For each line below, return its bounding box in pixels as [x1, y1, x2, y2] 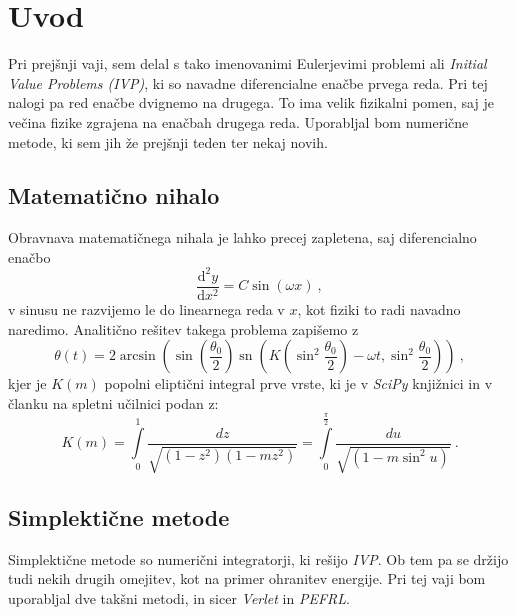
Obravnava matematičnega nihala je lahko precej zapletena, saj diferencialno [8, 227, 477, 248]
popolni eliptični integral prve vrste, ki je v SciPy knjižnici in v [104, 373, 493, 394]
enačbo [8, 246, 51, 267]
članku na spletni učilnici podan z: [8, 392, 219, 413]
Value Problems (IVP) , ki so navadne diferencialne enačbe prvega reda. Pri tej [8, 72, 488, 93]
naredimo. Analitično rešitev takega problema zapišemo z [8, 318, 359, 339]
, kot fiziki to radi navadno [297, 299, 461, 320]
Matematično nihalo [8, 180, 220, 211]
